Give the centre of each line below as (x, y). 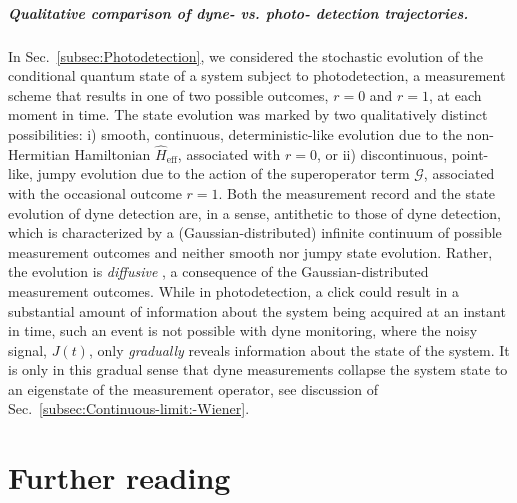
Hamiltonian (112, 153)
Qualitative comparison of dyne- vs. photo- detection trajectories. (238, 12)
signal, (27, 349)
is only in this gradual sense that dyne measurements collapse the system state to (258, 369)
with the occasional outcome (95, 192)
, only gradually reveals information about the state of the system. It (299, 349)
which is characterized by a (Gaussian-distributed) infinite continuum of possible (255, 232)
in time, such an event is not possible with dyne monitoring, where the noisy (243, 330)
